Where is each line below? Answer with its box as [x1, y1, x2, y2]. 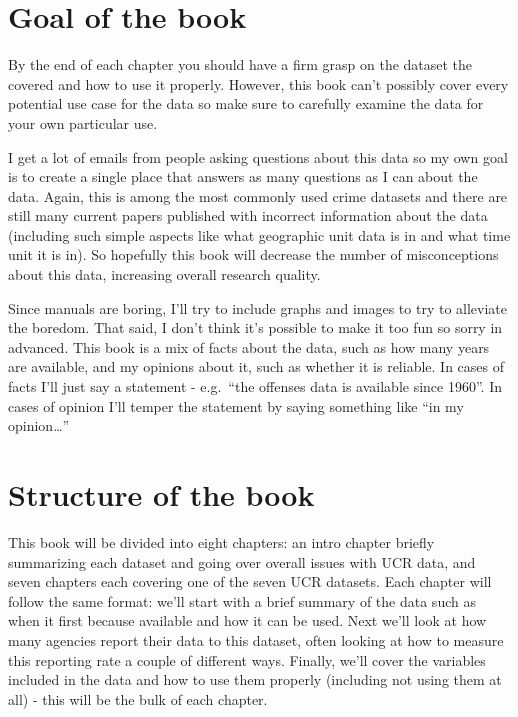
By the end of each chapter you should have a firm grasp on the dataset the [8, 54, 473, 75]
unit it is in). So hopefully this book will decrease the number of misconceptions [8, 244, 499, 265]
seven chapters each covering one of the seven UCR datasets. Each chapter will [8, 571, 492, 592]
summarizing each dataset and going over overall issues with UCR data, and [8, 551, 476, 572]
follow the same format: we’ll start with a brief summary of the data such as [8, 590, 476, 611]
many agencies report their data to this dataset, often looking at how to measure [8, 629, 504, 650]
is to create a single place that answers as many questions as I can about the [8, 166, 478, 187]
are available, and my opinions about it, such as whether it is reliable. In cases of [8, 356, 505, 377]
